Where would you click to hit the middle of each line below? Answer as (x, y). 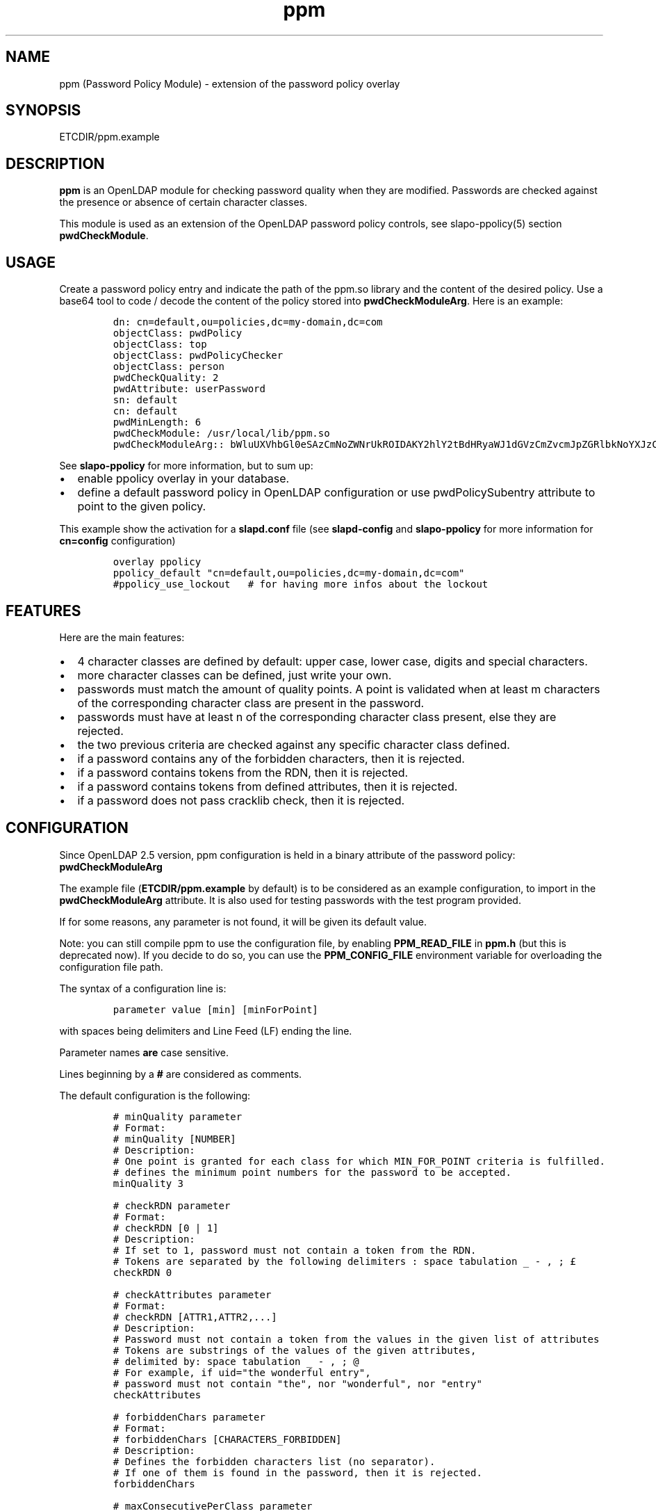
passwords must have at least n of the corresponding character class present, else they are (317, 717)
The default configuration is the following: (155, 1095)
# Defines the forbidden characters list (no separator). (274, 1461)
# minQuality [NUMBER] (174, 1139)
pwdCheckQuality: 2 (166, 378)
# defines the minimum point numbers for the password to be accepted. (312, 1172)
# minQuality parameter (178, 1116)
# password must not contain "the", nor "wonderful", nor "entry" (297, 1383)
